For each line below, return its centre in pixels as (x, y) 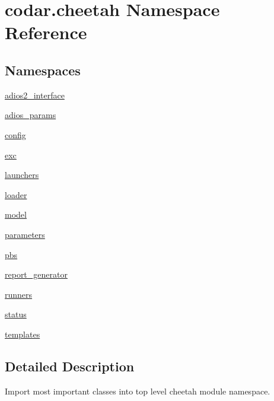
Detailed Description (70, 366)
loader (16, 194)
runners (19, 294)
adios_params (31, 115)
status (16, 314)
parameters (25, 234)
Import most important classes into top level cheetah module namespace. (138, 391)
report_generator (36, 274)
